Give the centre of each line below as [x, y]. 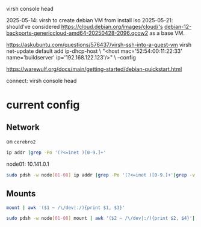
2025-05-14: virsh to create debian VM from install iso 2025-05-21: [90, 20]
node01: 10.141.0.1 [28, 164]
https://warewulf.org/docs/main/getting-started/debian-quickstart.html [94, 69]
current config [43, 105]
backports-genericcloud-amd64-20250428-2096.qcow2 [77, 33]
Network [23, 127]
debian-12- [178, 27]
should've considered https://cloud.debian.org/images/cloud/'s [85, 27]
